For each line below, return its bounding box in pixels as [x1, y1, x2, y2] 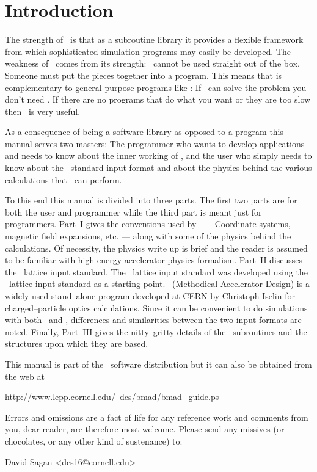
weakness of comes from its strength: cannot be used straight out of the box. [5, 57, 300, 70]
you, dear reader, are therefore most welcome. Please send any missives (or [5, 423, 285, 435]
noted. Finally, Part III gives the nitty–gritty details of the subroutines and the [5, 325, 307, 338]
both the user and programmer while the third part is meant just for [5, 205, 262, 218]
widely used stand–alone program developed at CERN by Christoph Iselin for [5, 289, 295, 302]
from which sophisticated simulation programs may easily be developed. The [5, 45, 291, 57]
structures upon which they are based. [5, 337, 148, 350]
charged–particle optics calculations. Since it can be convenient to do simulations [5, 301, 308, 314]
